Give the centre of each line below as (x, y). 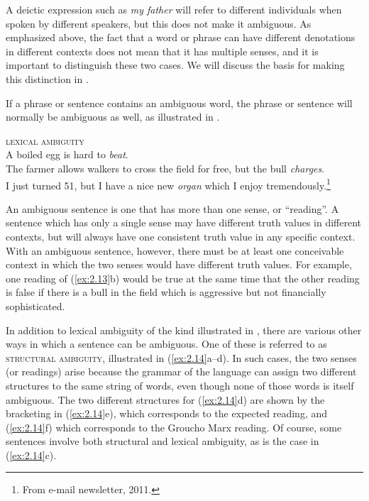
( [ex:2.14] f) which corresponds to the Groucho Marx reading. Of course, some (174, 427)
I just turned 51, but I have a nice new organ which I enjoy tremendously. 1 (168, 184)
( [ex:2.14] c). (31, 455)
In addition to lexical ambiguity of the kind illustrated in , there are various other (184, 330)
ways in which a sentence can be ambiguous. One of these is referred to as (166, 344)
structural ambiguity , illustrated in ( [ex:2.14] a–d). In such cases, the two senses (181, 357)
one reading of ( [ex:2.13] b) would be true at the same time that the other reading (183, 278)
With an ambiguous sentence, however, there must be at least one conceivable (175, 250)
